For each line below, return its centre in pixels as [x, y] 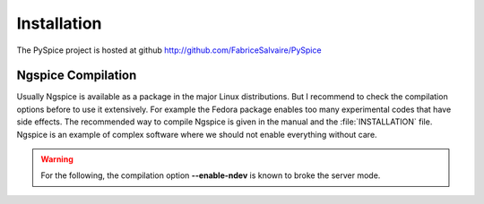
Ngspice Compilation [77, 76]
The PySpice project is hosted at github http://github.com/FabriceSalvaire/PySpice [169, 50]
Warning [57, 159]
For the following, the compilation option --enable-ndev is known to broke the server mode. [211, 175]
